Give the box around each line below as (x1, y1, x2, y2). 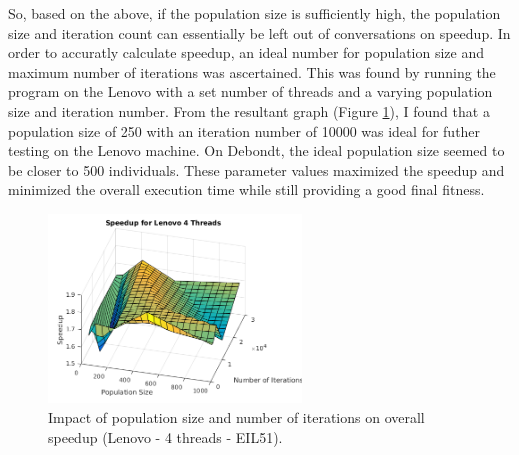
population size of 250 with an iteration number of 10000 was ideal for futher (8, 120, 481, 141)
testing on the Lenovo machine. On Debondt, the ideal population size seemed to (8, 140, 505, 161)
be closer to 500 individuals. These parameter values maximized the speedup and (8, 159, 505, 180)
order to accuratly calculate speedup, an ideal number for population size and (8, 42, 484, 63)
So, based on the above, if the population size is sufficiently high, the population (8, 3, 501, 23)
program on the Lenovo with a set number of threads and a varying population (8, 81, 493, 102)
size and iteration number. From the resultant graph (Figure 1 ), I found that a (8, 100, 490, 121)
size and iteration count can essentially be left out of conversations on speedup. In (8, 22, 511, 43)
